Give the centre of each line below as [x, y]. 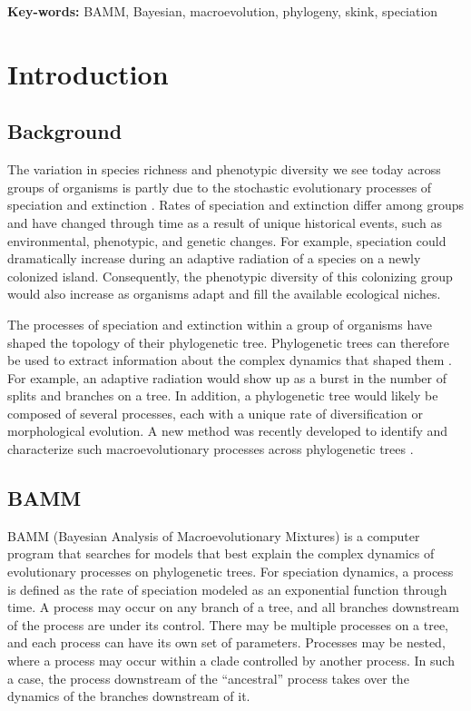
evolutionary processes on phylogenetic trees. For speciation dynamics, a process [231, 572]
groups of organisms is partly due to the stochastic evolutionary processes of [220, 187]
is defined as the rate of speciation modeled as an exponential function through [227, 589]
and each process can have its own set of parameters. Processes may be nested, [226, 642]
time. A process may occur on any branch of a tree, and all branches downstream [233, 607]
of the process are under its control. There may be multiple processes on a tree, [228, 624]
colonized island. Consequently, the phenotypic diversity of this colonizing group [230, 276]
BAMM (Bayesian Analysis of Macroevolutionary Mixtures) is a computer [214, 535]
